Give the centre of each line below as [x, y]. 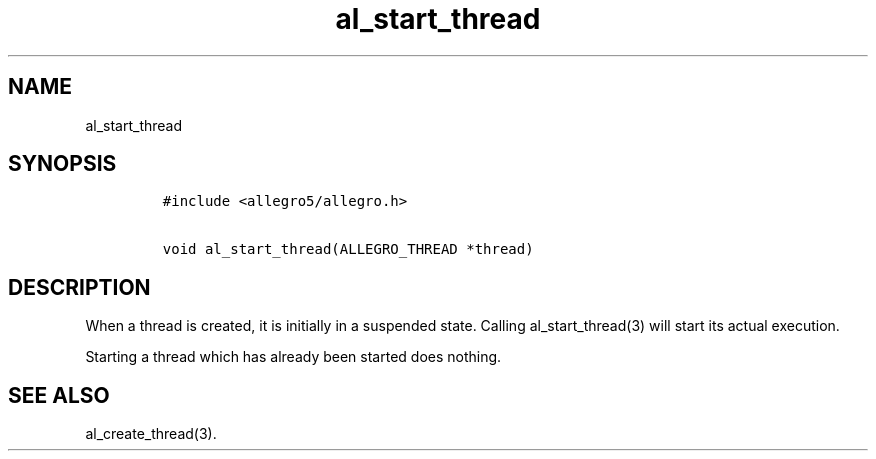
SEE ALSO [59, 395]
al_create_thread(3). [151, 434]
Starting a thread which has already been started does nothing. [293, 357]
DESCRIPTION [79, 287]
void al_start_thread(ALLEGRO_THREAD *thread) [348, 249]
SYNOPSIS [62, 164]
